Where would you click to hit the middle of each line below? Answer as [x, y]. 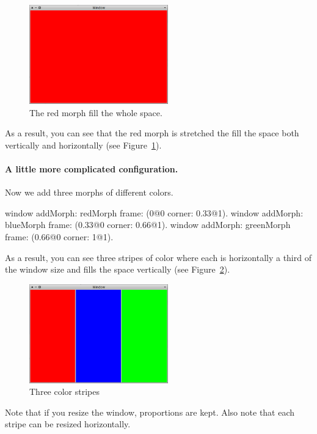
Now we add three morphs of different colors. [89, 192]
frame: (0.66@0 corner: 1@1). [59, 236]
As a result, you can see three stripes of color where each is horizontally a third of [158, 257]
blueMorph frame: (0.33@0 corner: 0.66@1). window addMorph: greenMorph [148, 225]
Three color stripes [64, 392]
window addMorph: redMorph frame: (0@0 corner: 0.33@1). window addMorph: [154, 212]
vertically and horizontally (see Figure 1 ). [83, 145]
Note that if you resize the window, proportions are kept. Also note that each [150, 412]
